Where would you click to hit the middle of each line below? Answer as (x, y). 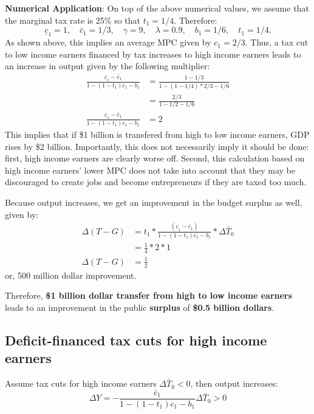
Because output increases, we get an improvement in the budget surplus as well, (154, 202)
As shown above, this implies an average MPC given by (108, 42)
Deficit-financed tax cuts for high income (136, 340)
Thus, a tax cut (279, 42)
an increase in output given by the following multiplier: (108, 66)
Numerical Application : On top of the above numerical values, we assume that (157, 8)
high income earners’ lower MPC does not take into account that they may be (150, 170)
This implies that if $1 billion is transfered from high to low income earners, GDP (157, 134)
